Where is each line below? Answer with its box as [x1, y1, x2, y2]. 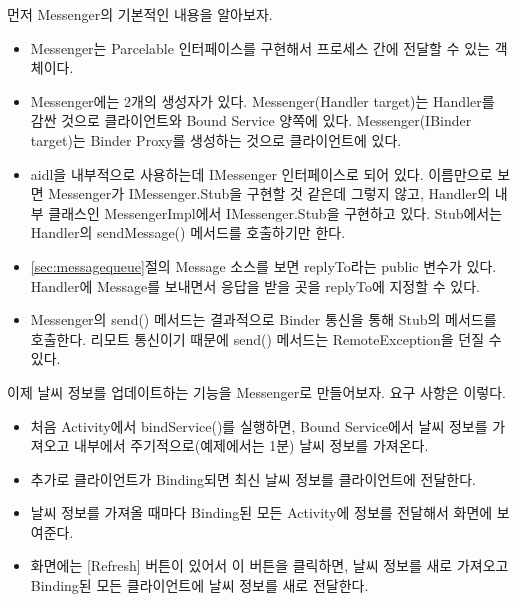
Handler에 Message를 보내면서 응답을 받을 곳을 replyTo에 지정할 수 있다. [30, 275, 480, 296]
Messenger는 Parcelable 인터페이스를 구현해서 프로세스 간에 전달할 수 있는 [30, 37, 490, 58]
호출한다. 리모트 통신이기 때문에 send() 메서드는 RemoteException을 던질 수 [30, 328, 502, 349]
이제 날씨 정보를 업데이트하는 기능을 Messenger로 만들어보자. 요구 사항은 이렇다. [7, 381, 506, 402]
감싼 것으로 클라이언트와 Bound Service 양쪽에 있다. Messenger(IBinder [30, 110, 472, 131]
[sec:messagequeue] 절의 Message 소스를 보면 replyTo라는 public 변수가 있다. [30, 255, 497, 276]
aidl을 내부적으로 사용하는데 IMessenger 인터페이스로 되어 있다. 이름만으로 [30, 163, 493, 184]
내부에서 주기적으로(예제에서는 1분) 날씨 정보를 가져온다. [74, 435, 429, 456]
